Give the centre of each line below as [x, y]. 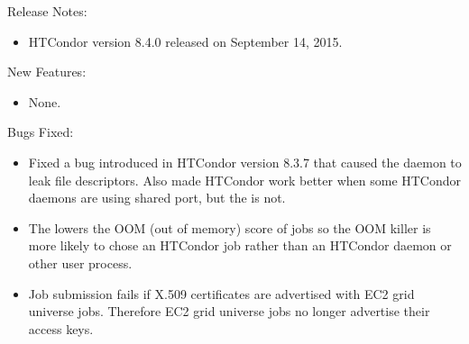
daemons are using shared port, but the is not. [157, 198]
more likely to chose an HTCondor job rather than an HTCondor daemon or [240, 245]
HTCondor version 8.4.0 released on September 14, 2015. [185, 41]
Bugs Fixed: [41, 132]
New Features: [47, 72]
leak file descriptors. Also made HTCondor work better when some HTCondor [245, 180]
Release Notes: [47, 11]
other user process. [80, 263]
